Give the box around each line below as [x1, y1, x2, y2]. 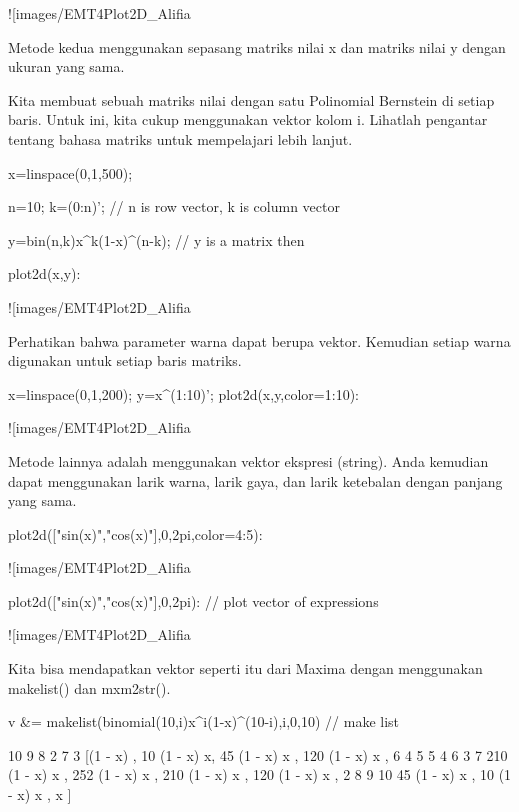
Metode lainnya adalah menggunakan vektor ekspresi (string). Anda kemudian [8, 450, 489, 471]
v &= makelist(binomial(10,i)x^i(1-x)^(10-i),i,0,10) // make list [8, 711, 400, 732]
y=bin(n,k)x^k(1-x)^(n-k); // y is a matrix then [8, 229, 305, 250]
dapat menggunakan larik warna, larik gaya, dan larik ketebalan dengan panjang [8, 470, 503, 491]
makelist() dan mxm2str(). [8, 677, 171, 698]
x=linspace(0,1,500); [8, 162, 133, 183]
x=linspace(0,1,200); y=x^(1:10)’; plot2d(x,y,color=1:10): [8, 383, 359, 404]
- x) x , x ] [8, 784, 72, 805]
